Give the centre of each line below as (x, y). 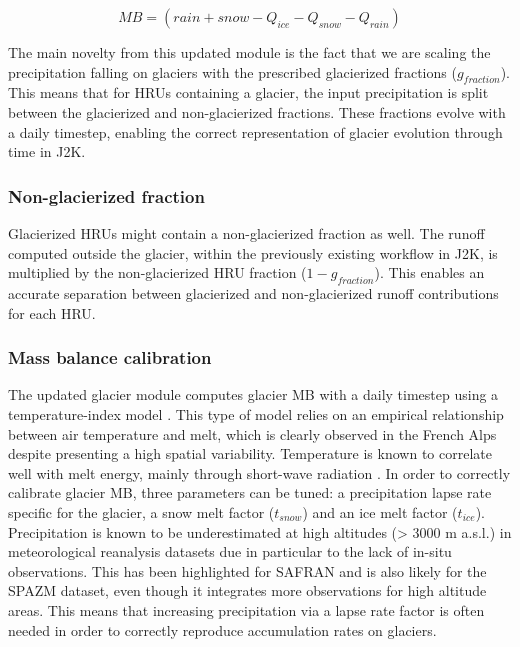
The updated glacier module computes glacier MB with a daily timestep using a (253, 394)
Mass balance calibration (110, 357)
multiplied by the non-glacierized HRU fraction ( (157, 272)
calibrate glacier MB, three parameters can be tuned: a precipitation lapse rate (250, 492)
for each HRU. (52, 312)
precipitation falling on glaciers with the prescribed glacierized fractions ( (232, 71)
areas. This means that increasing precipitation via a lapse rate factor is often (246, 609)
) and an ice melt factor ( (380, 511)
